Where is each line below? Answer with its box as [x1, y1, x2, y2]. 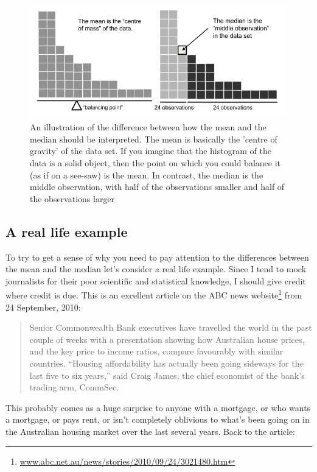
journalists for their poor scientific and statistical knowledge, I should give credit [5, 274, 306, 287]
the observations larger [30, 192, 115, 205]
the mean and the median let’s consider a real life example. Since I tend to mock [5, 262, 307, 275]
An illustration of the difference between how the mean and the [30, 121, 266, 133]
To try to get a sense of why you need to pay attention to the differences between [5, 250, 309, 263]
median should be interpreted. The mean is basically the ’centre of [30, 132, 277, 145]
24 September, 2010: [5, 300, 81, 313]
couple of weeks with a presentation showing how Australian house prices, [29, 333, 305, 345]
